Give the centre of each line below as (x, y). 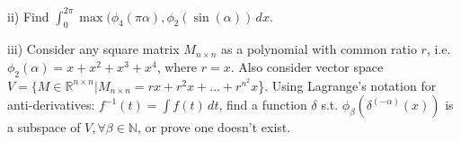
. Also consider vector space (307, 66)
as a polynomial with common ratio (319, 49)
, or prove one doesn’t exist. (214, 127)
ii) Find (28, 16)
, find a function (263, 105)
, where (177, 66)
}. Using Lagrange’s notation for (347, 85)
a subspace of (44, 127)
